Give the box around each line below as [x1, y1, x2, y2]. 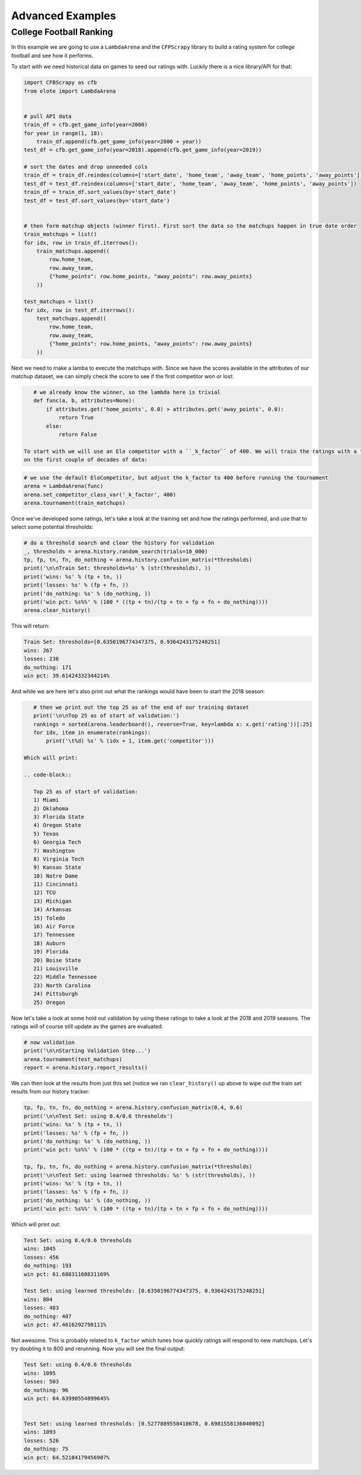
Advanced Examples [11, 9, 117, 22]
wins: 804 [23, 1296, 53, 1303]
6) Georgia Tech [33, 839, 81, 846]
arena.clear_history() [23, 607, 91, 614]
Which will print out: [11, 1221, 61, 1228]
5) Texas [33, 830, 60, 837]
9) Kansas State [33, 864, 81, 871]
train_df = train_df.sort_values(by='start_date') [23, 189, 177, 196]
